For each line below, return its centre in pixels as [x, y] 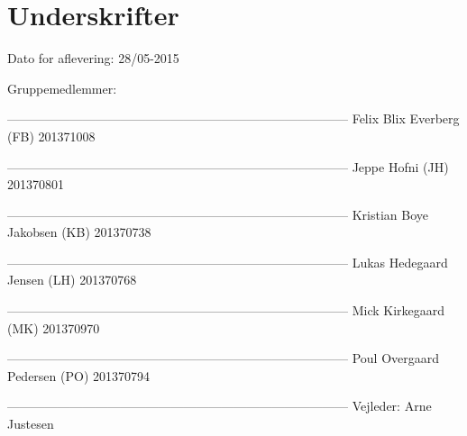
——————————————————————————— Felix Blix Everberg [233, 118]
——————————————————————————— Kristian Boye [218, 214]
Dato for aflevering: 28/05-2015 [93, 58]
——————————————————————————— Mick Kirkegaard [226, 310]
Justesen [31, 424]
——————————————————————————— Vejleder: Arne [220, 406]
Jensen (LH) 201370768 [72, 280]
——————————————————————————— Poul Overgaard [224, 358]
